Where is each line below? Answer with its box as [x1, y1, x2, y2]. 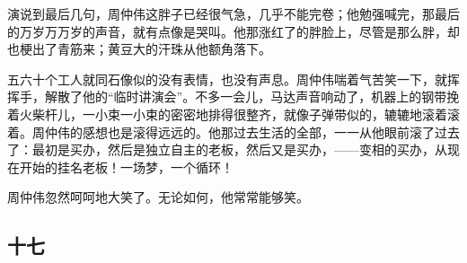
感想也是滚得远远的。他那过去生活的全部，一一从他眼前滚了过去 [82, 122, 460, 141]
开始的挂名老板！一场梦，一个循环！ [19, 157, 233, 176]
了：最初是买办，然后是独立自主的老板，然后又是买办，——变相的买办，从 [7, 140, 447, 159]
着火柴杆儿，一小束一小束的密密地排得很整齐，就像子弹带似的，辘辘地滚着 [7, 104, 447, 123]
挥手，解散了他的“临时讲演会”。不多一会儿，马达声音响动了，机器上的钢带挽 [7, 87, 460, 106]
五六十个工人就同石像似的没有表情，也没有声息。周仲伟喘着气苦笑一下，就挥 [7, 69, 460, 88]
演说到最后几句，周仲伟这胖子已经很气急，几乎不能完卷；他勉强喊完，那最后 [7, 4, 460, 22]
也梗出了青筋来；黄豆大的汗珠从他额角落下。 [7, 39, 271, 58]
